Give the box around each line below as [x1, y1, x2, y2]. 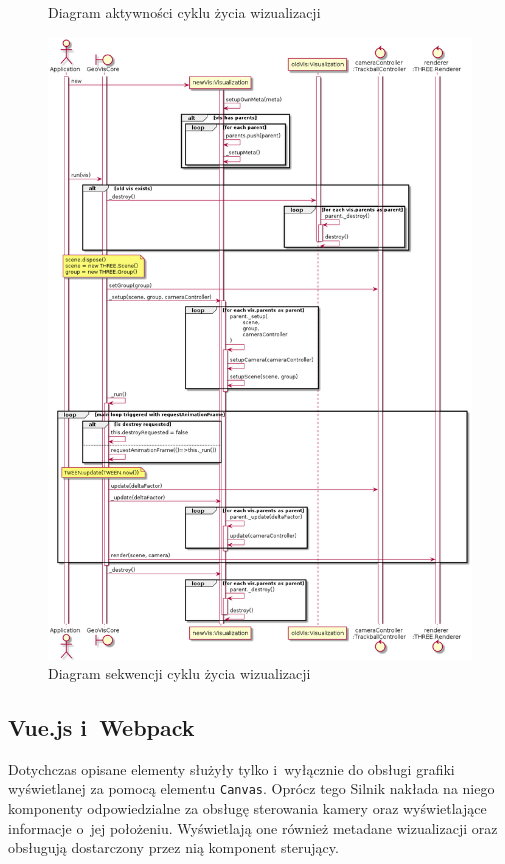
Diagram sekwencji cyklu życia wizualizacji [48, 663, 311, 684]
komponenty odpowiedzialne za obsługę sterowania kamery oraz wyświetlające [8, 798, 487, 819]
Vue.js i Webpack [8, 712, 195, 743]
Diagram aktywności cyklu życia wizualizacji [48, 2, 321, 22]
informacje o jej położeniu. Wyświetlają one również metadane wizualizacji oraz [8, 817, 498, 838]
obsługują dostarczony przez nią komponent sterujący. [8, 837, 339, 858]
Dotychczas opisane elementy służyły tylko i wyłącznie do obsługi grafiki [8, 758, 455, 779]
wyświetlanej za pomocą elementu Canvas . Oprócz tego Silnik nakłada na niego [8, 778, 495, 799]
